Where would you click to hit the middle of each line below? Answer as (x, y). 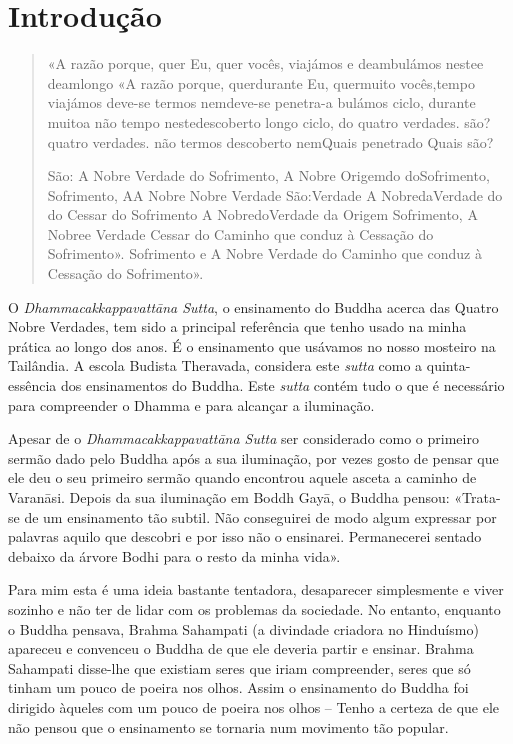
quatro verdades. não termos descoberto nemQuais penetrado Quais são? (270, 141)
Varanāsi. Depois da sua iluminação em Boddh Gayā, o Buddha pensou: (229, 497)
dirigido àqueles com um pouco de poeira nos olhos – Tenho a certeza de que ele (254, 706)
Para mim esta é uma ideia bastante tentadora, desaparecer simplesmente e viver (256, 589)
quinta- (448, 365)
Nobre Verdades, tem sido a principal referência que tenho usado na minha (237, 326)
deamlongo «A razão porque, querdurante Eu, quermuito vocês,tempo (261, 82)
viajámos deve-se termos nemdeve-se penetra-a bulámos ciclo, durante (261, 102)
